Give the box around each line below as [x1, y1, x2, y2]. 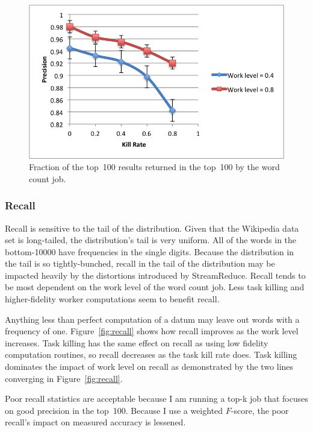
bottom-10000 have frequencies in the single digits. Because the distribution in [5, 245, 294, 258]
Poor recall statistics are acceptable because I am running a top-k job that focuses [5, 392, 308, 405]
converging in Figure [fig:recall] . [5, 372, 123, 384]
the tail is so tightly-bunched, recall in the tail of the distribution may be [5, 257, 275, 270]
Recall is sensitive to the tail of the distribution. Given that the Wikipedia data [5, 221, 299, 234]
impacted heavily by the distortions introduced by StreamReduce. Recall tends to [5, 268, 306, 281]
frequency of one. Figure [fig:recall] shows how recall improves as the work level [5, 325, 299, 337]
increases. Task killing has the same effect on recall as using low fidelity [5, 336, 268, 349]
